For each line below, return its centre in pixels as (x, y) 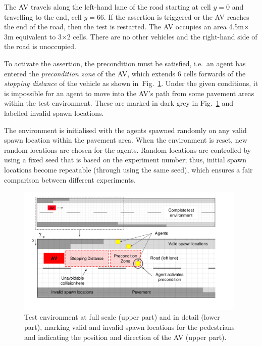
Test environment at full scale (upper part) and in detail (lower (122, 317)
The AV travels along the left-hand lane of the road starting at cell (108, 7)
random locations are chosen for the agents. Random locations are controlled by (128, 149)
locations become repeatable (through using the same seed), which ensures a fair (128, 169)
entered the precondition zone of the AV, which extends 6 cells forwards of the (125, 73)
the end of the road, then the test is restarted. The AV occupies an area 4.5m (124, 27)
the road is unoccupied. (40, 46)
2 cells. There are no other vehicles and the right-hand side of (162, 36)
